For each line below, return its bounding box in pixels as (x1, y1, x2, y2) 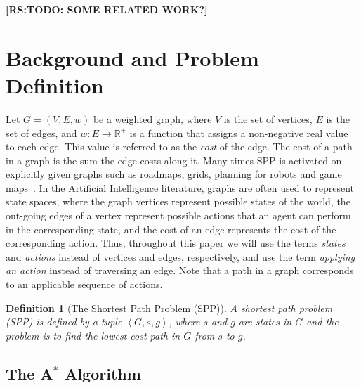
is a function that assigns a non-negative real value (129, 125, 348, 140)
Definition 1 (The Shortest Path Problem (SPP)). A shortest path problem (6, 300, 333, 315)
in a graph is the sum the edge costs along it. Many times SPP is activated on (6, 153, 342, 167)
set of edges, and (6, 125, 77, 140)
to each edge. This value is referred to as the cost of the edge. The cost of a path (6, 139, 353, 154)
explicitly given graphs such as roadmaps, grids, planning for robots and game (6, 167, 342, 181)
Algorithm (65, 362, 141, 384)
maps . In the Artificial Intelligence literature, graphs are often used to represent (6, 180, 355, 195)
